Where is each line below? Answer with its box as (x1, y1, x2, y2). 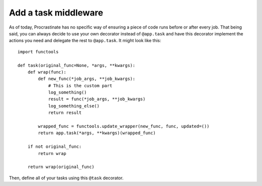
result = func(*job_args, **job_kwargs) (48, 96, 146, 102)
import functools (17, 49, 59, 54)
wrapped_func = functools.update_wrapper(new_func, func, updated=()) (38, 124, 210, 129)
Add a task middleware (9, 7, 103, 18)
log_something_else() (48, 103, 99, 108)
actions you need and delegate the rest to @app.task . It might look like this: (9, 38, 161, 44)
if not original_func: (27, 144, 82, 150)
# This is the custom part (48, 83, 113, 88)
